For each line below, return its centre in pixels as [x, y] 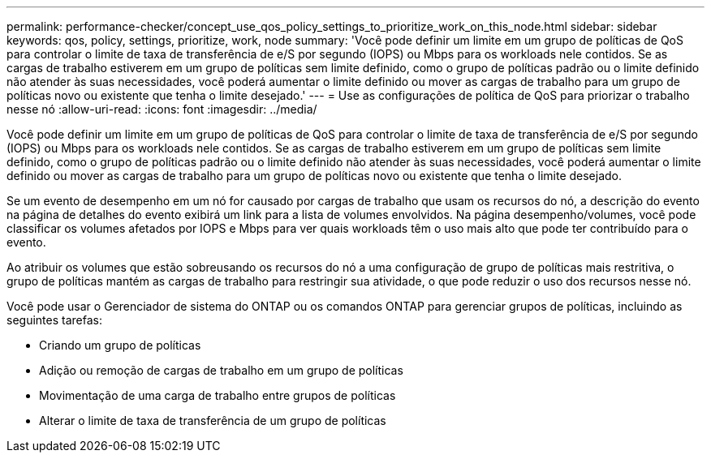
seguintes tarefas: [54, 320]
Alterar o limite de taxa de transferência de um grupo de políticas [213, 420]
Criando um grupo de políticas [120, 345]
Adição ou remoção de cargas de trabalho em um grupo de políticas [221, 370]
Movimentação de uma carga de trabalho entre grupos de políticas [218, 395]
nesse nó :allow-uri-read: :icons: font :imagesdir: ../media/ [162, 109]
